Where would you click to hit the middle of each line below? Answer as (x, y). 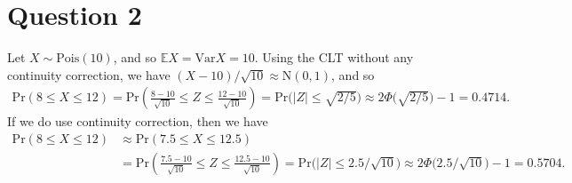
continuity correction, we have (89, 74)
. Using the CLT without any (334, 57)
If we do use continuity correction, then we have (138, 121)
